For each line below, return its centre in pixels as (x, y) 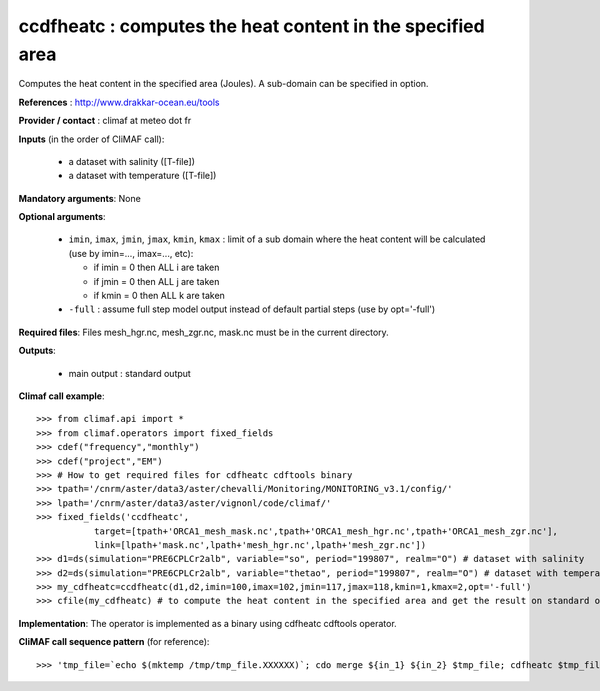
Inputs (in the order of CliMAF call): (91, 139)
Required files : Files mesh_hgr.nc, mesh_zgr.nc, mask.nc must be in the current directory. (203, 332)
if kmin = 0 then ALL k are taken (159, 296)
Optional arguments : (62, 217)
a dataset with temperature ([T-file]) (142, 176)
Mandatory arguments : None (80, 198)
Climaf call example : (61, 396)
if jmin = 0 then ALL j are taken (156, 281)
